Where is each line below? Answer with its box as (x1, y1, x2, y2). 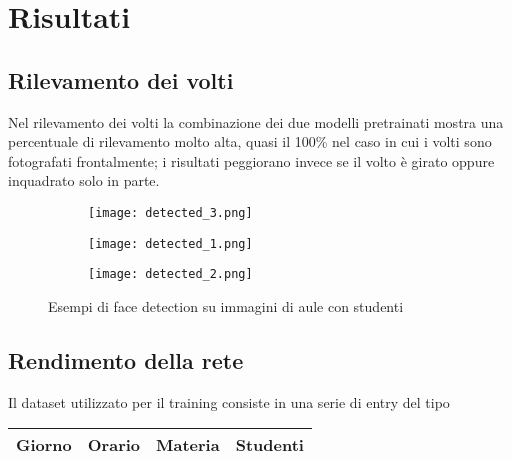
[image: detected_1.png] (88, 236, 253, 251)
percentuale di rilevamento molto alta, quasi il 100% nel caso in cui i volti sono (8, 131, 492, 152)
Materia (156, 433, 220, 457)
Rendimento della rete (8, 344, 244, 375)
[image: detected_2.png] (88, 267, 253, 282)
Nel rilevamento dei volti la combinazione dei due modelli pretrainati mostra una (8, 111, 504, 132)
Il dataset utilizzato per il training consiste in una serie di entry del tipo (8, 391, 450, 412)
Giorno (16, 433, 72, 457)
